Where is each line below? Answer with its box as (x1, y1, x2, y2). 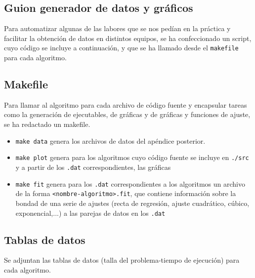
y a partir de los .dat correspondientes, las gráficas (15, 161, 171, 172)
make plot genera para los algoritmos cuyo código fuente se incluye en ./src (15, 152, 249, 162)
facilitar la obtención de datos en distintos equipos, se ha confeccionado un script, (4, 33, 252, 43)
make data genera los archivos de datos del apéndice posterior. (15, 135, 206, 146)
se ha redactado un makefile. (4, 119, 90, 129)
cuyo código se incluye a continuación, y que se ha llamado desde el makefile (4, 42, 239, 53)
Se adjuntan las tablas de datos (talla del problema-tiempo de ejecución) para (4, 255, 240, 265)
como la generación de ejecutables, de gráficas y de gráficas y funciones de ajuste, (4, 109, 251, 119)
